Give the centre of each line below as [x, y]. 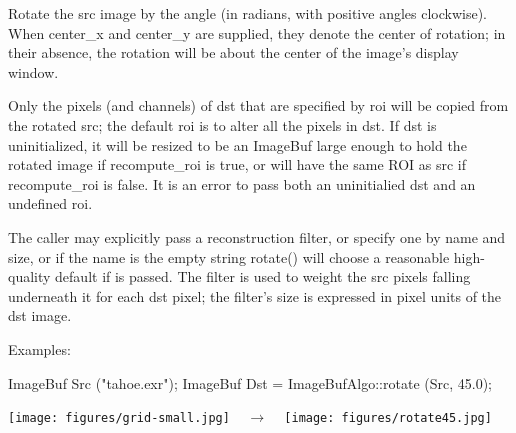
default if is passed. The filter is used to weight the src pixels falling [263, 276]
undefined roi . [50, 203]
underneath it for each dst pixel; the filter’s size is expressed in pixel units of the [255, 295]
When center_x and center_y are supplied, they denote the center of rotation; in [257, 32]
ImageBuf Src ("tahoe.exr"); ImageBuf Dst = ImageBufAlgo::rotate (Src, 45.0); [250, 382]
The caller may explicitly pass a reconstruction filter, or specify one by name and [257, 236]
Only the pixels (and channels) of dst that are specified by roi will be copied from [258, 105]
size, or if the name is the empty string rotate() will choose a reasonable [229, 256]
